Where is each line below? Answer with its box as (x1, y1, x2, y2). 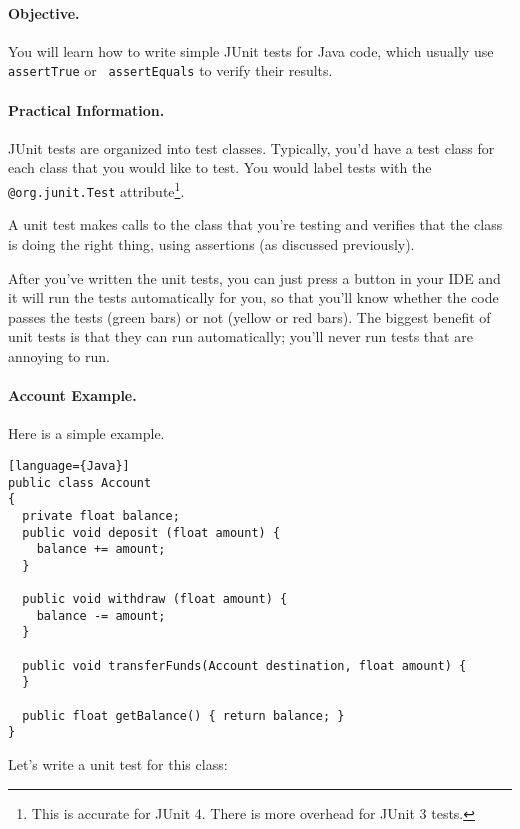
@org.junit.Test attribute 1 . (8, 178, 185, 201)
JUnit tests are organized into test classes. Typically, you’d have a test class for (8, 137, 495, 158)
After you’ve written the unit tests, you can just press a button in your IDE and (8, 267, 501, 288)
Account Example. (8, 385, 137, 406)
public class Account (8, 475, 152, 490)
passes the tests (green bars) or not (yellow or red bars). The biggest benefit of (8, 306, 491, 327)
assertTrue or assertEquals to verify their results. (8, 60, 333, 81)
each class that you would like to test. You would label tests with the (8, 157, 432, 178)
